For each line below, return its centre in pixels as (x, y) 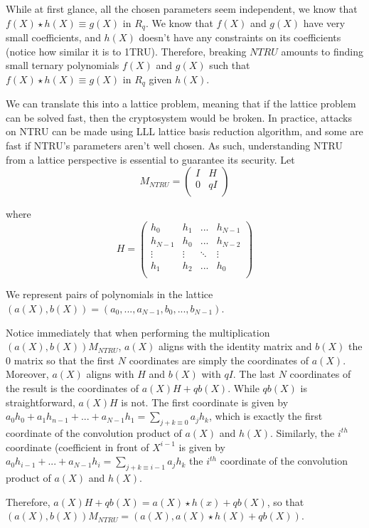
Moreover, (27, 374)
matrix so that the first (64, 360)
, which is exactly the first (266, 416)
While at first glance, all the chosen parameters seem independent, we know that (182, 9)
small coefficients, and (53, 37)
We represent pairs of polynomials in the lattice (109, 294)
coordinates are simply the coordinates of (219, 360)
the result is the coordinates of (72, 388)
